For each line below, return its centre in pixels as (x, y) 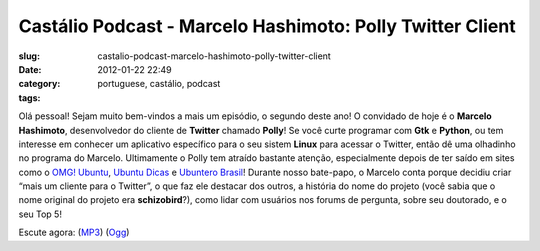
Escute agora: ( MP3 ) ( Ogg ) (74, 232)
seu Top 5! (40, 214)
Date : (30, 69)
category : (39, 84)
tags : (29, 97)
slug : (29, 56)
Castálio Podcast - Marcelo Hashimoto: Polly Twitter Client (267, 26)
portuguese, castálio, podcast (159, 84)
